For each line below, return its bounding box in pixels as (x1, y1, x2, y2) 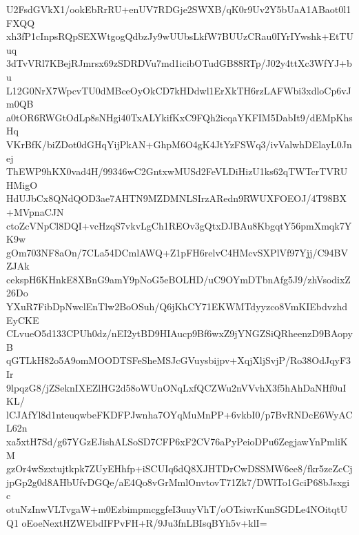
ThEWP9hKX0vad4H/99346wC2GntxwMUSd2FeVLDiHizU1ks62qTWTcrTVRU (6, 164, 348, 179)
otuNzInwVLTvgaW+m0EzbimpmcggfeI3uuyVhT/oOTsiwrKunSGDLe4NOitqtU (6, 501, 348, 516)
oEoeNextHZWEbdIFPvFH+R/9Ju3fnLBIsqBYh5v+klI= (21, 515, 267, 529)
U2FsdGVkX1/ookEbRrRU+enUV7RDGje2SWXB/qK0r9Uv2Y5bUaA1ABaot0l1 (6, 2, 351, 16)
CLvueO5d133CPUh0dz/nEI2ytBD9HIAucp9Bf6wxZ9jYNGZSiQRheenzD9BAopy (6, 326, 353, 341)
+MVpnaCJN (6, 204, 64, 219)
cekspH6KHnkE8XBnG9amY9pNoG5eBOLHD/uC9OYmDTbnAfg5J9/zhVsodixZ (6, 272, 351, 286)
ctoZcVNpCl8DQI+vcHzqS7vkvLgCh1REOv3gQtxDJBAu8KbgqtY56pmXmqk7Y (6, 218, 352, 232)
